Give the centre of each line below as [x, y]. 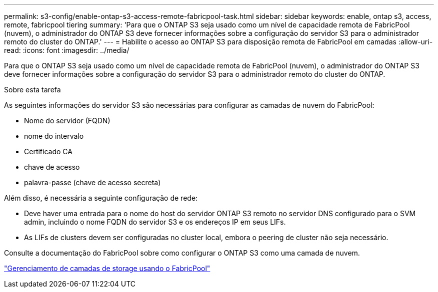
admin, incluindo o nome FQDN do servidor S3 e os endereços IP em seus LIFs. [155, 222]
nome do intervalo [54, 136]
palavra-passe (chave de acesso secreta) [92, 182]
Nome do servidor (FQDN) [67, 121]
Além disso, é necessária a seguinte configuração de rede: [101, 198]
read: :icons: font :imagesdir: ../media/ [67, 50]
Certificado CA [48, 151]
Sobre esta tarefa [32, 90]
